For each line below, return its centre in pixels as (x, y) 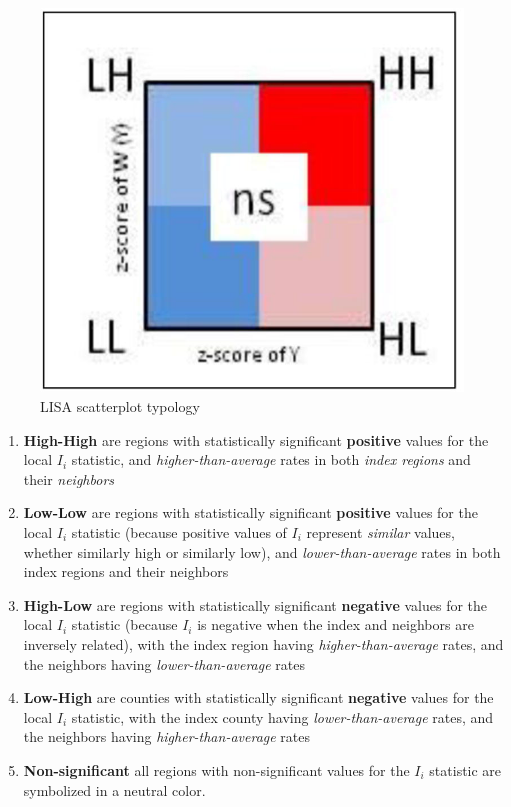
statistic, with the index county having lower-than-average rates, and (282, 716)
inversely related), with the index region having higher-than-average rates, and (263, 643)
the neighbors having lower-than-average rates (164, 663)
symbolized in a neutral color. (114, 789)
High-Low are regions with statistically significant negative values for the (255, 604)
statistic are (465, 769)
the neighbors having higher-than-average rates (166, 736)
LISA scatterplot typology (120, 406)
